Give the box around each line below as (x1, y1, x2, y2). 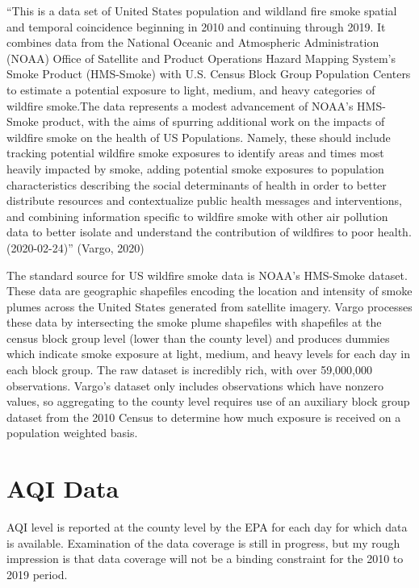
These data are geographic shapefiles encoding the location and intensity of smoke (6, 282, 413, 299)
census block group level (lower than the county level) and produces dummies (6, 329, 390, 346)
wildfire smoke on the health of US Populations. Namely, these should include (6, 128, 391, 145)
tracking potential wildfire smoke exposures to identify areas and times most (6, 144, 384, 161)
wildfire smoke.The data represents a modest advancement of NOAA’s (6, 97, 354, 114)
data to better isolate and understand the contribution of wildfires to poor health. (6, 223, 412, 240)
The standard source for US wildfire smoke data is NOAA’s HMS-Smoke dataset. (6, 266, 408, 283)
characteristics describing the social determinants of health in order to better (6, 176, 387, 193)
